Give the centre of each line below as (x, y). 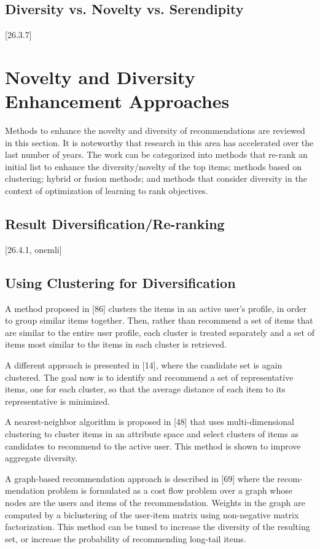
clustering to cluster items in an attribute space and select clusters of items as (152, 434)
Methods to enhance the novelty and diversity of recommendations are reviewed (155, 130)
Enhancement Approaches (117, 101)
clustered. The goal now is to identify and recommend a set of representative (149, 377)
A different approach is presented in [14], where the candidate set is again (144, 365)
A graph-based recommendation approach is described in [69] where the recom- (154, 478)
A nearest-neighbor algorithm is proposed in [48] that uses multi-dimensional (150, 422)
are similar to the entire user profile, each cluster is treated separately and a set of (160, 332)
